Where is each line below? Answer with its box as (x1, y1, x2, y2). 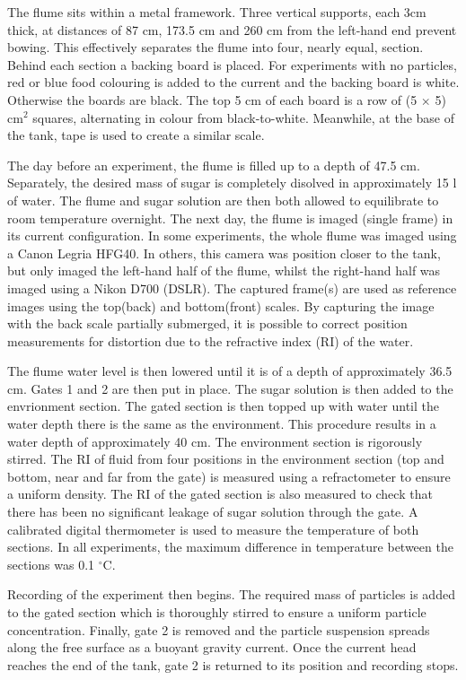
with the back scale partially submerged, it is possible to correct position (7, 314, 408, 333)
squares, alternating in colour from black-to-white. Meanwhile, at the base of (32, 108, 455, 126)
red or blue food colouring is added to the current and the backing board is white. (7, 73, 460, 92)
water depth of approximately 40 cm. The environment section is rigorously (7, 432, 423, 450)
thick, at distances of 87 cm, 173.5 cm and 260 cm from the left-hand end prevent (7, 20, 457, 39)
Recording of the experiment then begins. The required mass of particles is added (7, 585, 455, 604)
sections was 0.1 (7, 554, 95, 573)
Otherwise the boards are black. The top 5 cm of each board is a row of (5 (7, 90, 418, 109)
